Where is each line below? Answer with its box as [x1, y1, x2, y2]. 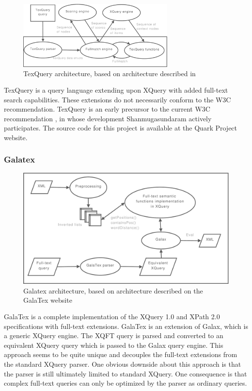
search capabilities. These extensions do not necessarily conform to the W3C [4, 94, 231, 104]
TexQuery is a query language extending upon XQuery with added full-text [4, 85, 228, 95]
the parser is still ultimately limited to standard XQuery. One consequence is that [4, 368, 247, 378]
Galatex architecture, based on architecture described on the [23, 285, 203, 295]
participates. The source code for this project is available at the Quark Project [4, 123, 237, 133]
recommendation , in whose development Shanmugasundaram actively [4, 113, 212, 123]
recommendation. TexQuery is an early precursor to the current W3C [4, 104, 210, 114]
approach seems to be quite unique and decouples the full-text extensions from [4, 349, 237, 359]
